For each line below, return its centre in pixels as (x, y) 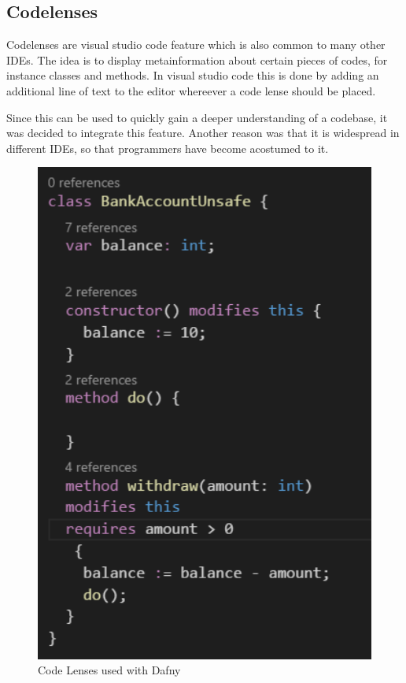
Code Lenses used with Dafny (109, 670)
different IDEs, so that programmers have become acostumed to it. (168, 148)
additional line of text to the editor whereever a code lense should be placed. (191, 90)
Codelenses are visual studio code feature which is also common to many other (196, 45)
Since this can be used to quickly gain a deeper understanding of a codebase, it (197, 117)
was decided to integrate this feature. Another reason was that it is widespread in (203, 133)
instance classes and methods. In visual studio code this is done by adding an (193, 75)
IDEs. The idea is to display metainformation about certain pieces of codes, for (197, 59)
